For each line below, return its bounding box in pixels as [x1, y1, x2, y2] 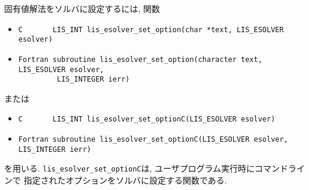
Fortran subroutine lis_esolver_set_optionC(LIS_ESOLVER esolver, [18, 135, 288, 144]
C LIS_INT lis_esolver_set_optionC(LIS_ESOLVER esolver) [18, 115, 276, 124]
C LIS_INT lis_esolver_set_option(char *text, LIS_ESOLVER [18, 25, 284, 34]
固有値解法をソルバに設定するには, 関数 [4, 2, 160, 14]
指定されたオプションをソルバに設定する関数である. [23, 174, 227, 186]
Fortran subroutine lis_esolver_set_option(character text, [18, 55, 262, 64]
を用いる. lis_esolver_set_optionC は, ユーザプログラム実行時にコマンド [4, 162, 289, 175]
